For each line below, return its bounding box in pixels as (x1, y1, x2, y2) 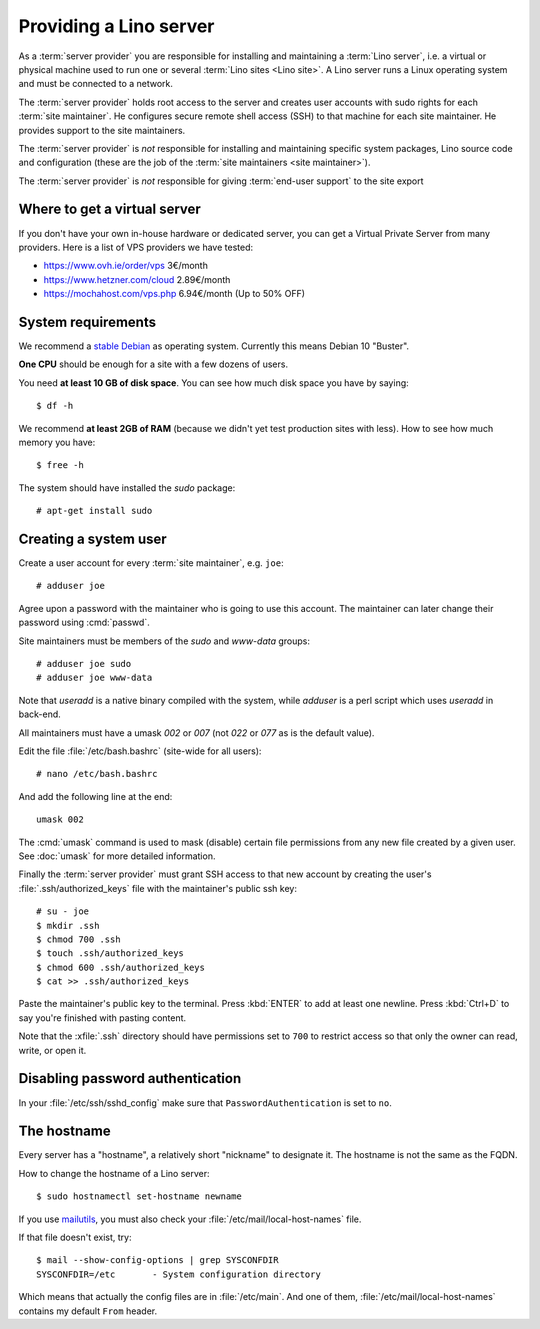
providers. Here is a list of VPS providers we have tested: (18, 241, 254, 253)
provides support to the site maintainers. (18, 124, 186, 136)
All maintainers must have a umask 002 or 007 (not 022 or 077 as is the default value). (18, 726, 375, 739)
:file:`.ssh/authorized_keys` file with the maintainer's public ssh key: (18, 882, 297, 894)
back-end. (18, 708, 62, 720)
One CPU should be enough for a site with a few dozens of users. (18, 358, 289, 370)
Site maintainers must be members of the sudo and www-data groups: (18, 635, 310, 647)
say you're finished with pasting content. (18, 1011, 187, 1024)
